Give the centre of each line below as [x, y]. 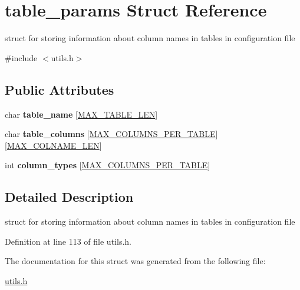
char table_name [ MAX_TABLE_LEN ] [81, 114]
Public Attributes [60, 89]
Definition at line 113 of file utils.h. [68, 241]
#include [21, 57]
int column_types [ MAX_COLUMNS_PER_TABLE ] [108, 165]
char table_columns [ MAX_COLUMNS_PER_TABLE [110, 134]
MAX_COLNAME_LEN [53, 145]
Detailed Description [69, 197]
